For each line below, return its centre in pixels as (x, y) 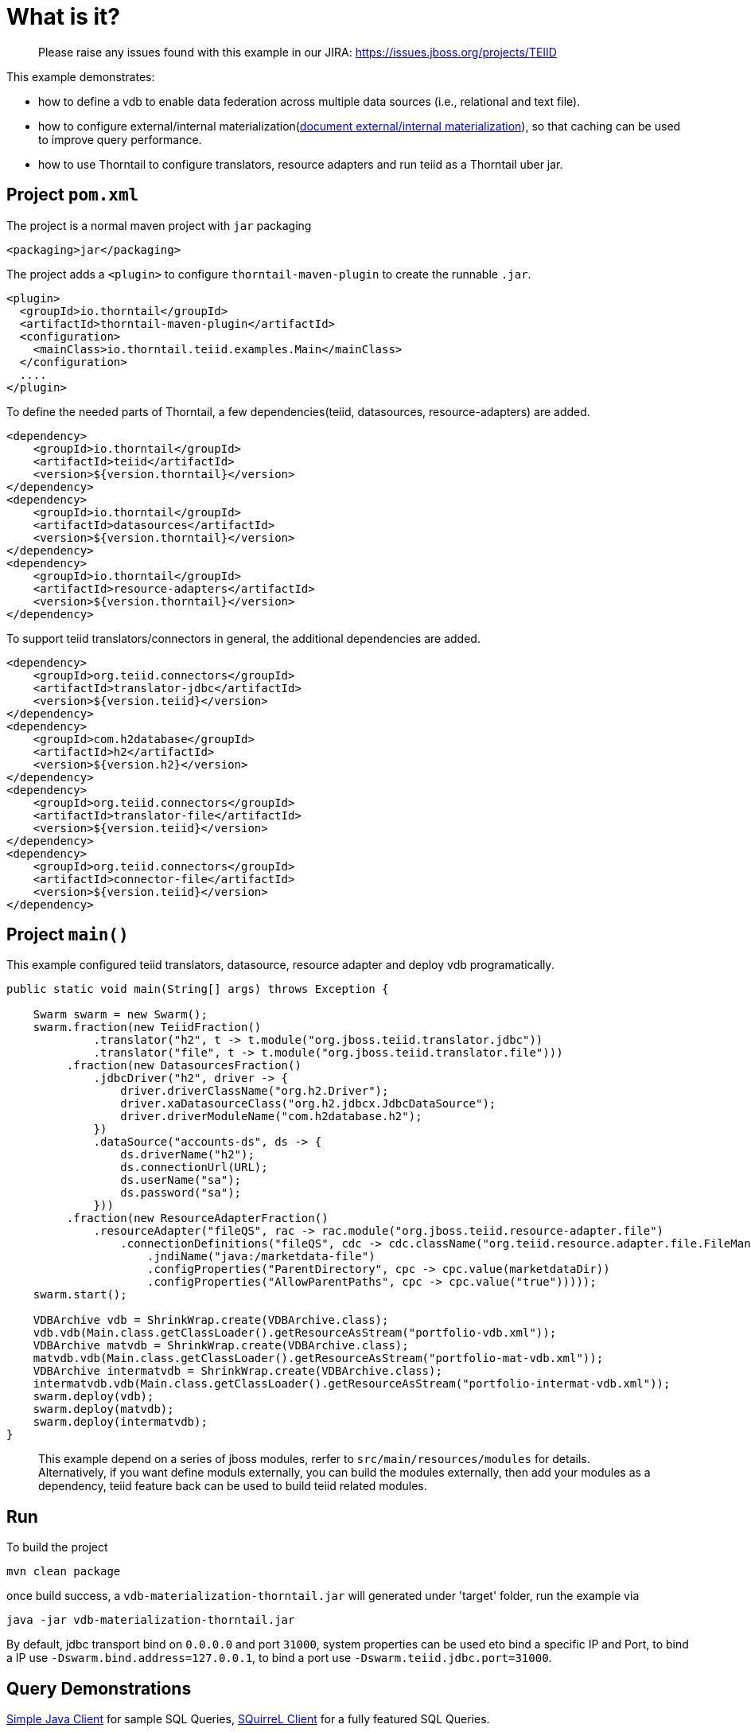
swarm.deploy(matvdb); (103, 1409)
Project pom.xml (73, 195)
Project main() (68, 935)
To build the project (57, 1547)
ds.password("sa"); (181, 1193)
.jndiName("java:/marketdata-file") (261, 1257)
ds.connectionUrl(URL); (194, 1168)
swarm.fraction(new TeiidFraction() (147, 1028)
